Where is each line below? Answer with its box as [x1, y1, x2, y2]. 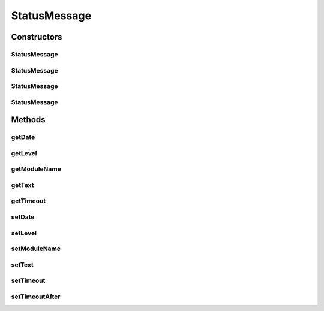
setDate [11, 213, 35, 221]
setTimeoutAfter [11, 292, 61, 301]
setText [11, 261, 34, 269]
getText [11, 180, 34, 189]
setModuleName [11, 244, 61, 253]
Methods [11, 114, 46, 125]
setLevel [11, 228, 37, 237]
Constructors [11, 32, 62, 42]
